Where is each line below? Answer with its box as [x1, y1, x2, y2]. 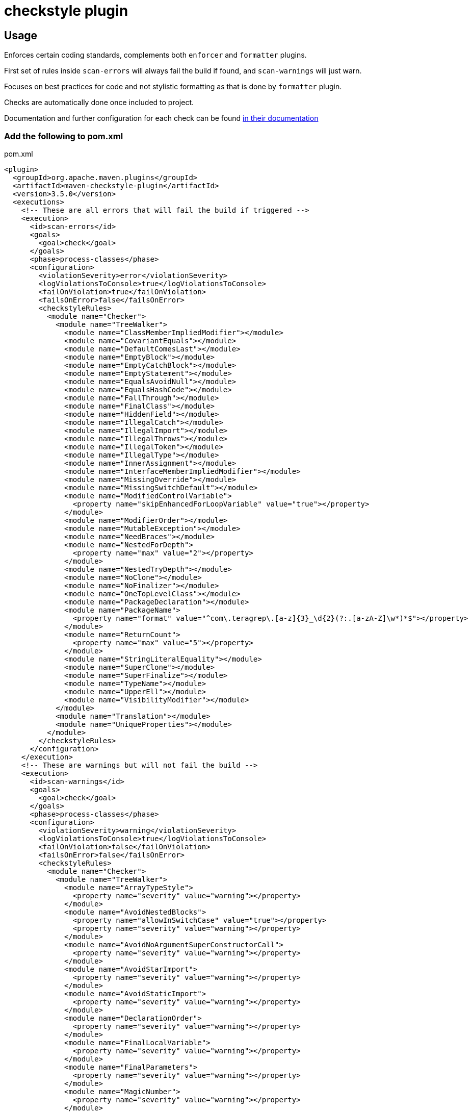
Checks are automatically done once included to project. [4, 98, 194, 107]
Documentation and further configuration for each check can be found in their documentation [4, 114, 319, 123]
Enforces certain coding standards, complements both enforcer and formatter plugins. [4, 50, 307, 60]
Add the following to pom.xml [4, 131, 123, 141]
